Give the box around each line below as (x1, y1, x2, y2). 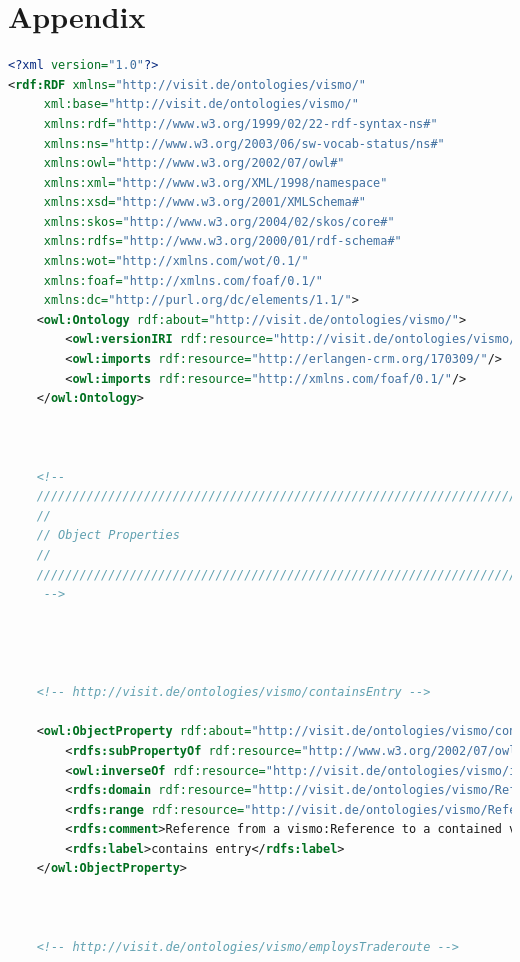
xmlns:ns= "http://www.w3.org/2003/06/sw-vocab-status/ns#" (43, 136, 445, 151)
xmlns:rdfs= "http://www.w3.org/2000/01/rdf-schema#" (43, 234, 402, 249)
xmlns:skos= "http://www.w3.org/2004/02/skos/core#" (43, 214, 395, 229)
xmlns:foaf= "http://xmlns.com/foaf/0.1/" (43, 273, 323, 288)
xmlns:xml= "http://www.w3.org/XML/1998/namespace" (43, 175, 388, 190)
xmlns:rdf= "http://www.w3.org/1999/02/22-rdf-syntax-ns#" (43, 116, 438, 131)
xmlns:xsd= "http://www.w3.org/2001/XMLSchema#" (43, 195, 366, 210)
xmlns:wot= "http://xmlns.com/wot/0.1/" (43, 254, 309, 269)
